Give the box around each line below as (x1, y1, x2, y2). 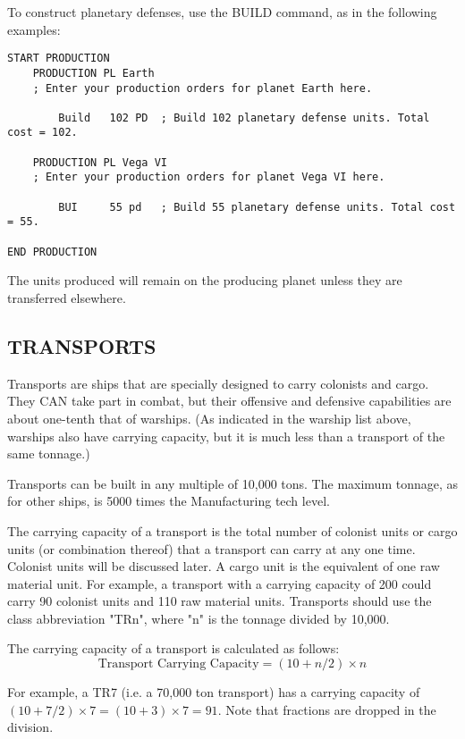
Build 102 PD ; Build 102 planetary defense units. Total (58, 111, 430, 124)
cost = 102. (7, 126, 78, 139)
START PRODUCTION (7, 52, 110, 65)
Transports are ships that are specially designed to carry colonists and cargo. (7, 374, 429, 392)
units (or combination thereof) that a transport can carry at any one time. (7, 539, 416, 558)
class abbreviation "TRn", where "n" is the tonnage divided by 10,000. (7, 609, 390, 627)
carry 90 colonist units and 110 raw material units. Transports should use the (7, 592, 432, 610)
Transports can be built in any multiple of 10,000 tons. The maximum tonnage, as (7, 474, 459, 492)
